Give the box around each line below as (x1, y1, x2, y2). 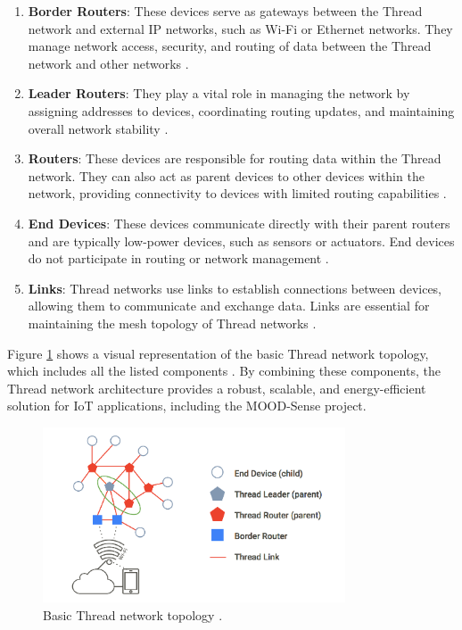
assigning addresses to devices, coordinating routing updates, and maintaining (28, 101, 455, 120)
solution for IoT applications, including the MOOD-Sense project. (7, 396, 367, 415)
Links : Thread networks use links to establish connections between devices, (28, 278, 441, 297)
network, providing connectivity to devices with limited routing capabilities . (28, 184, 447, 203)
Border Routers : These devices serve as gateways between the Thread (28, 2, 423, 20)
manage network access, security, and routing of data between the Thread (28, 37, 432, 55)
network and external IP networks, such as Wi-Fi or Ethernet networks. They (28, 19, 453, 37)
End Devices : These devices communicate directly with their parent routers (28, 213, 450, 232)
